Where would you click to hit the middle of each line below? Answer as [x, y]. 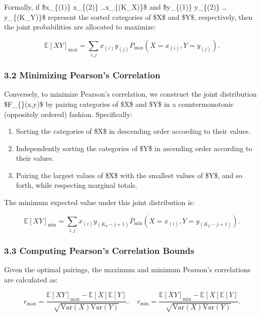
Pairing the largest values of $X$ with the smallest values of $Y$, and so [129, 175]
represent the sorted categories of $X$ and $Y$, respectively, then [150, 17]
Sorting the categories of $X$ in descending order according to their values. [133, 131]
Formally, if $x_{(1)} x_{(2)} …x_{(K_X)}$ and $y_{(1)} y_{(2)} [112, 7]
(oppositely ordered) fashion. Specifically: [68, 114]
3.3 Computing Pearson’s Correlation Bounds [99, 250]
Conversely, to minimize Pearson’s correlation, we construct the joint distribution [130, 94]
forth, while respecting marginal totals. [77, 185]
